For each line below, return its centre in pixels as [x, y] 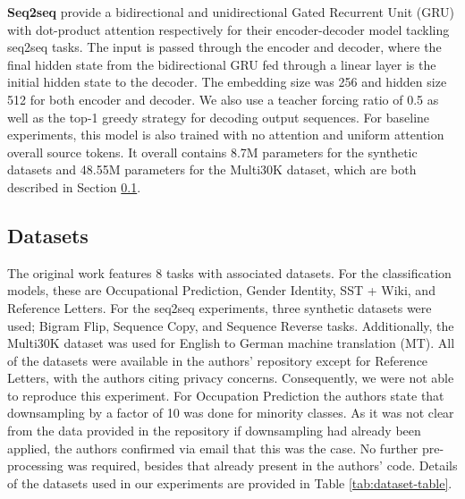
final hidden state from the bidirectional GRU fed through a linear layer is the [222, 64]
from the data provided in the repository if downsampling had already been [214, 431]
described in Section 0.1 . [74, 186]
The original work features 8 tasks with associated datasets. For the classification [229, 272]
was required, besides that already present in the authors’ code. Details [262, 465]
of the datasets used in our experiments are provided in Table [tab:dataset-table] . [230, 482]
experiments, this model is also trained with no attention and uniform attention [226, 135]
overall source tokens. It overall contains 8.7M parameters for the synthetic [212, 152]
